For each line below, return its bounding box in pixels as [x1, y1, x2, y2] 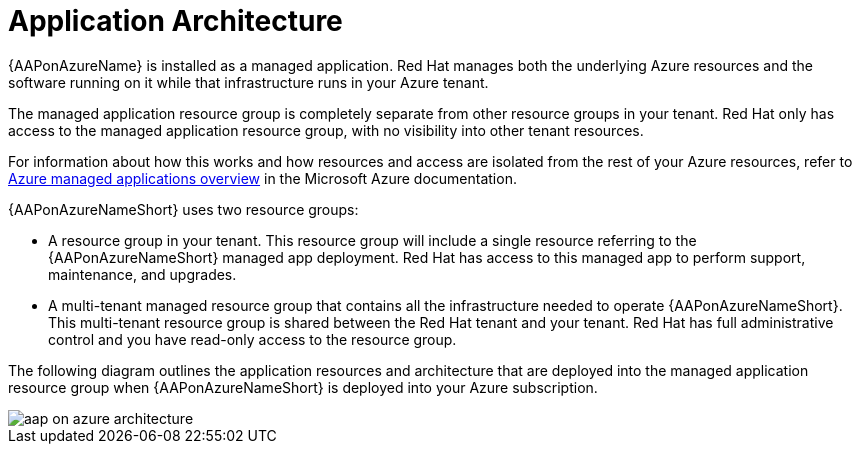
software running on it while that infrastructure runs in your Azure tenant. [8, 73, 489, 91]
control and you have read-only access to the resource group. [48, 330, 457, 348]
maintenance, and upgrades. [48, 265, 237, 283]
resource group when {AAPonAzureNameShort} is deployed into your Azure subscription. [8, 378, 598, 396]
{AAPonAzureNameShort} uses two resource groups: [8, 200, 359, 218]
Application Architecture [8, 4, 343, 38]
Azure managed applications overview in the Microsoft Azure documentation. [8, 169, 517, 187]
